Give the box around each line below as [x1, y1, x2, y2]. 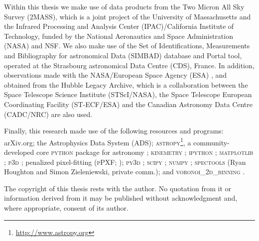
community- [193, 137, 230, 147]
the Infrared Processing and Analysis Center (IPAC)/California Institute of [4, 21, 234, 31]
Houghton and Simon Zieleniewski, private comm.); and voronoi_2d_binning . [4, 166, 245, 177]
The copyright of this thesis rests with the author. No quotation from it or [4, 183, 231, 193]
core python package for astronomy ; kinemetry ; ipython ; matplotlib [36, 146, 254, 157]
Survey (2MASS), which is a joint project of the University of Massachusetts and [4, 11, 251, 21]
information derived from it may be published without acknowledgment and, [4, 193, 238, 203]
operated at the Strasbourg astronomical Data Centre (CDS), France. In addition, [4, 60, 255, 70]
